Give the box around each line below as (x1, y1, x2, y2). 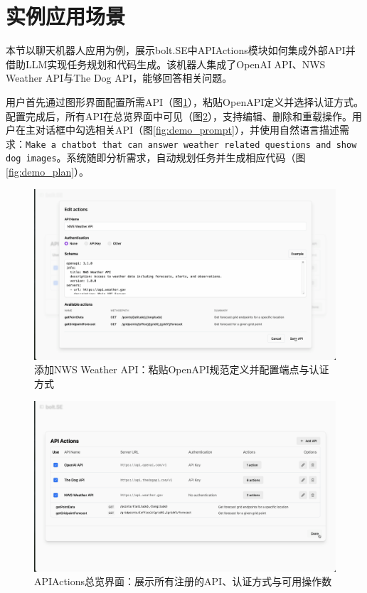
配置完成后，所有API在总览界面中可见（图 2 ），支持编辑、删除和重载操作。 (6, 108, 353, 123)
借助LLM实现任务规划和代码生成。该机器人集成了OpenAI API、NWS (6, 56, 326, 71)
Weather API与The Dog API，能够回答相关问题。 (6, 70, 233, 85)
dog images (6, 154, 57, 164)
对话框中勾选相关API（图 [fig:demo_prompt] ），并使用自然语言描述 (35, 122, 339, 137)
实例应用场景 (6, 1, 126, 31)
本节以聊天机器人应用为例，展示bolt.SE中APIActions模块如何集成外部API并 (6, 43, 356, 58)
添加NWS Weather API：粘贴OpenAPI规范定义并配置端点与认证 (34, 362, 329, 377)
